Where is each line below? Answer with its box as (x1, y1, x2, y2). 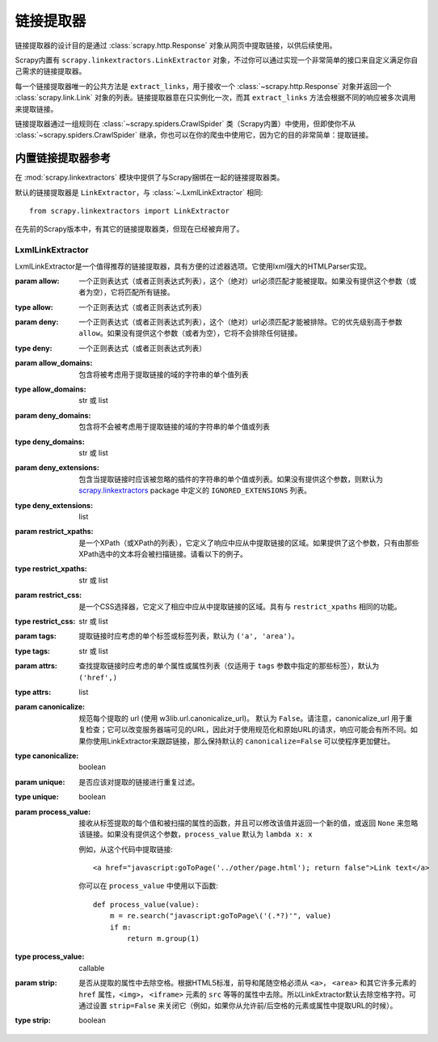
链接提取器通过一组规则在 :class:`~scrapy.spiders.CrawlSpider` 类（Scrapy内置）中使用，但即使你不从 (15, 118, 356, 129)
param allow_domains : (15, 358, 93, 368)
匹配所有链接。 (124, 287, 175, 297)
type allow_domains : (15, 384, 86, 394)
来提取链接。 (15, 104, 58, 113)
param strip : (15, 978, 57, 988)
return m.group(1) (126, 934, 200, 943)
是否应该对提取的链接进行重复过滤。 (78, 777, 200, 786)
